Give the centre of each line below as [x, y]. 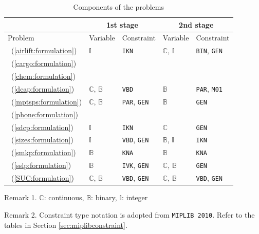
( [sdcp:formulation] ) [42, 127]
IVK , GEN [135, 165]
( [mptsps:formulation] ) [47, 101]
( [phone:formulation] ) [44, 114]
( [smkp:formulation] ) [43, 152]
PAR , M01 [209, 88]
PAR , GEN [135, 101]
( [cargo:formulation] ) [44, 63]
